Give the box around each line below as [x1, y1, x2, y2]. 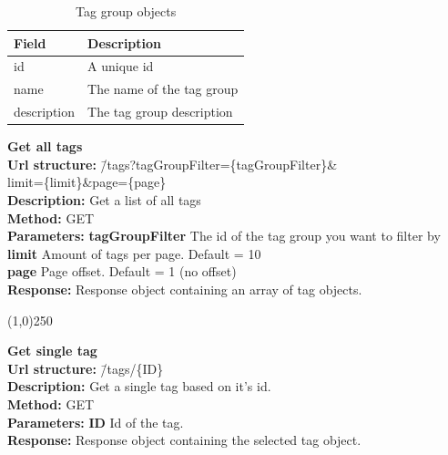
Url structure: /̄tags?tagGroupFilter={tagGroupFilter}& [7, 154, 338, 173]
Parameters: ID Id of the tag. [7, 412, 184, 431]
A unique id [87, 57, 154, 76]
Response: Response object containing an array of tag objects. [7, 279, 362, 298]
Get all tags [7, 137, 83, 156]
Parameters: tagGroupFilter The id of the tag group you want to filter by [7, 226, 441, 245]
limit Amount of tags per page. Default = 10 [7, 243, 261, 263]
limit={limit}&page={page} [7, 172, 167, 191]
